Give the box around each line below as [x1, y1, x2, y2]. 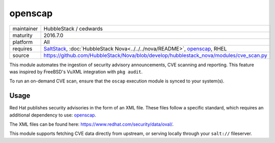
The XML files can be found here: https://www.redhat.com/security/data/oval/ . [9, 121, 174, 127]
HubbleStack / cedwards [43, 25, 103, 32]
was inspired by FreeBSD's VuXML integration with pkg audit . [9, 69, 143, 75]
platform [12, 38, 33, 45]
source [12, 51, 29, 59]
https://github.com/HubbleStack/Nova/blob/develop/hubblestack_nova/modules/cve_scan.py [43, 51, 267, 59]
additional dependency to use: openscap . [9, 112, 97, 118]
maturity [12, 32, 33, 39]
